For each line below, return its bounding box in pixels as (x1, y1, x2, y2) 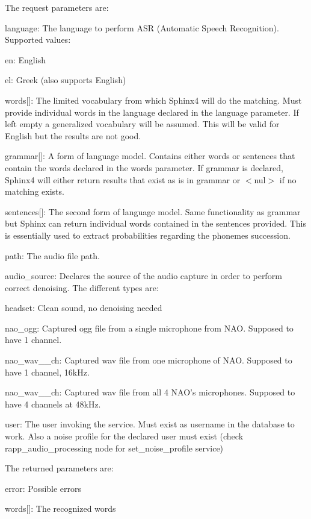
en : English (5, 53, 46, 66)
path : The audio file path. (5, 249, 100, 262)
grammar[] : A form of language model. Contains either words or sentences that (5, 149, 295, 162)
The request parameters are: (5, 1, 109, 13)
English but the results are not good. (5, 129, 141, 142)
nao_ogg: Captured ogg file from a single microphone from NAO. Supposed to (5, 321, 294, 334)
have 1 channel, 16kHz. (5, 365, 90, 378)
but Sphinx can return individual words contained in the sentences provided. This (5, 217, 307, 230)
